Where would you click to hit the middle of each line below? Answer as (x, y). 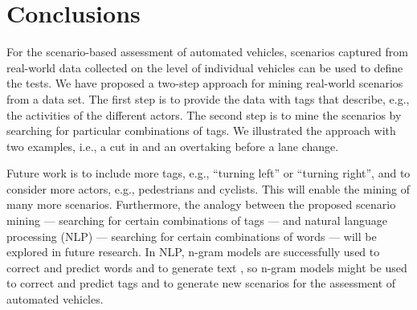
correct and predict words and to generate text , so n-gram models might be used (207, 267)
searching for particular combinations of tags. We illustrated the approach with (201, 131)
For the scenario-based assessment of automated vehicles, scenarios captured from (207, 52)
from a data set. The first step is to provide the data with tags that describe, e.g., (208, 98)
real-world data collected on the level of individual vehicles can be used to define (205, 67)
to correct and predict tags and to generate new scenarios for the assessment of (201, 283)
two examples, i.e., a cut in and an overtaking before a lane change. (173, 146)
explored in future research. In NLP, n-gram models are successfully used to (193, 252)
